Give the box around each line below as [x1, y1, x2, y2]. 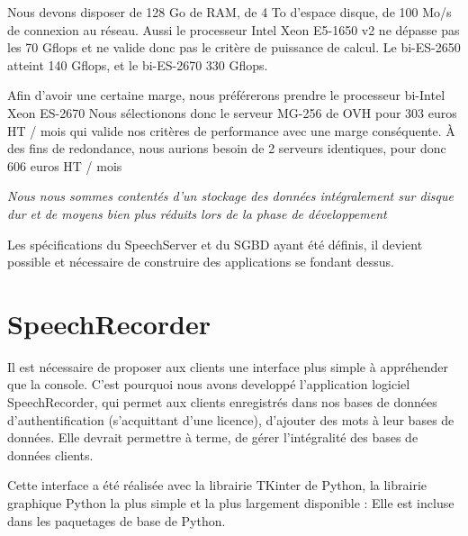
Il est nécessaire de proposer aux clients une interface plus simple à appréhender [7, 357, 448, 376]
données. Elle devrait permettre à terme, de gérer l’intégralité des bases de [7, 428, 418, 447]
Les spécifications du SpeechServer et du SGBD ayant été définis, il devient [7, 234, 423, 253]
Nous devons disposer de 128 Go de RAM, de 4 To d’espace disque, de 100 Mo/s [7, 3, 452, 21]
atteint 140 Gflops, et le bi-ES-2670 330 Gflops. [7, 55, 268, 74]
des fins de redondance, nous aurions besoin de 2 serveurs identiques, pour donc [7, 139, 446, 158]
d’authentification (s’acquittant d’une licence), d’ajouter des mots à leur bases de [7, 410, 454, 429]
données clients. [7, 445, 94, 464]
